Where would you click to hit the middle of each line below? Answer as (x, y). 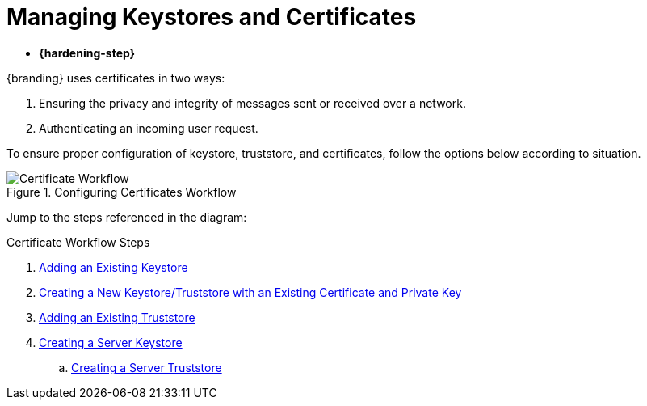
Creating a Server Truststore (147, 367)
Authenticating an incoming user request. (149, 128)
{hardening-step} (87, 53)
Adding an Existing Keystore (113, 267)
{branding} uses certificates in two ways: (116, 78)
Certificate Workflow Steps (78, 242)
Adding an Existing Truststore (117, 317)
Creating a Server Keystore (111, 342)
